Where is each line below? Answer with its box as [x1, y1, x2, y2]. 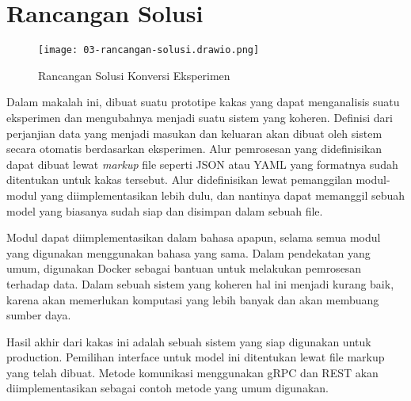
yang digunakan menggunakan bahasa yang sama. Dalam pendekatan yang [6, 244, 371, 261]
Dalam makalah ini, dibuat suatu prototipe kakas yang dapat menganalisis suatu [6, 94, 400, 110]
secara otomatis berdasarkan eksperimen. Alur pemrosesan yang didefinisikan [6, 140, 382, 157]
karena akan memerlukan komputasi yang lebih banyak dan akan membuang [6, 291, 379, 307]
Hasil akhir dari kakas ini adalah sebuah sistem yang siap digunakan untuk [6, 333, 371, 349]
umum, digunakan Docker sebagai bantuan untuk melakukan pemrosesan [6, 260, 362, 277]
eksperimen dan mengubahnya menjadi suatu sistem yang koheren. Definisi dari [6, 109, 393, 125]
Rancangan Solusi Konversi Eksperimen [38, 67, 230, 83]
